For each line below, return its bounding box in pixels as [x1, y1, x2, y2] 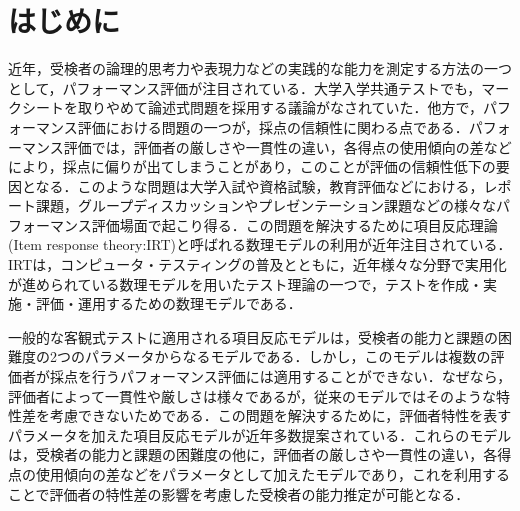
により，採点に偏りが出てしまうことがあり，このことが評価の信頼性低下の [8, 156, 496, 177]
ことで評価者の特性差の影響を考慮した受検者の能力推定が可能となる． [8, 483, 470, 504]
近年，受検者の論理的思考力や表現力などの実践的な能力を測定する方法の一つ [8, 58, 512, 79]
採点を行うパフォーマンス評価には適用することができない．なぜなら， [49, 366, 512, 387]
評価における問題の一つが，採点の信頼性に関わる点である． [77, 116, 469, 137]
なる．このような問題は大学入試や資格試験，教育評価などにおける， [35, 175, 484, 196]
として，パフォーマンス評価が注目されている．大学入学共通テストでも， [8, 77, 482, 98]
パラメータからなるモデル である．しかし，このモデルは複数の [84, 346, 491, 367]
